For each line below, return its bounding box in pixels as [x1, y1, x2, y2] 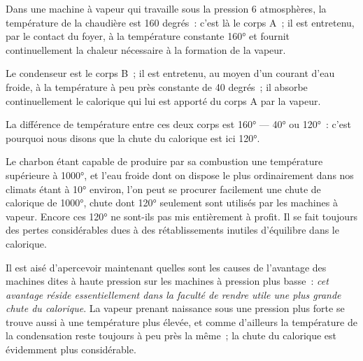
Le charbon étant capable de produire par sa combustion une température [6, 154, 323, 169]
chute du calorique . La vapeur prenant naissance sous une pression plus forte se [6, 301, 345, 316]
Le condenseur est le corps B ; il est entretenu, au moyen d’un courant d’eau [6, 66, 335, 80]
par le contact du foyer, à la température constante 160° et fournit [6, 29, 290, 43]
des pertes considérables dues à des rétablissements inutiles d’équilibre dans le [6, 222, 339, 237]
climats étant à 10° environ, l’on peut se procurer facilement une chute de [6, 181, 321, 196]
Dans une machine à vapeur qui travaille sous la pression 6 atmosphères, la [6, 1, 327, 15]
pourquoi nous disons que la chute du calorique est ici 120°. [6, 130, 260, 145]
